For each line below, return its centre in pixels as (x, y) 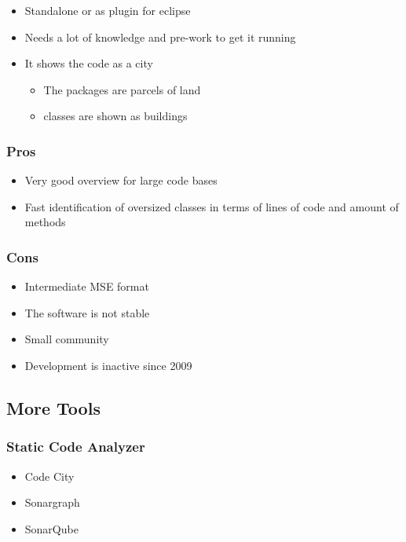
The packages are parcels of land (122, 89)
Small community (67, 339)
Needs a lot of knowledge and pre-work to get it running (160, 37)
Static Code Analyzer (76, 447)
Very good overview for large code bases (121, 180)
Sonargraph (52, 502)
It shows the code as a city (89, 63)
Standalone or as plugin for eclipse (108, 10)
